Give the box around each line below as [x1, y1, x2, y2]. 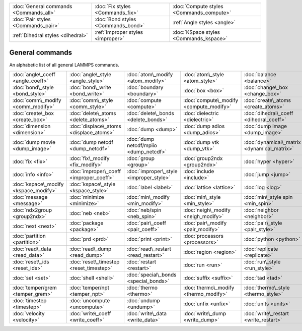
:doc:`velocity [12, 310, 45, 317]
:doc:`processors [183, 232, 224, 239]
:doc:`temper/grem [12, 284, 57, 291]
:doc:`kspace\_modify [12, 181, 64, 188]
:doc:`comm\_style [69, 96, 113, 103]
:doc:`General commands [12, 3, 72, 10]
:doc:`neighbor [244, 206, 279, 213]
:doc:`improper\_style [126, 168, 178, 175]
